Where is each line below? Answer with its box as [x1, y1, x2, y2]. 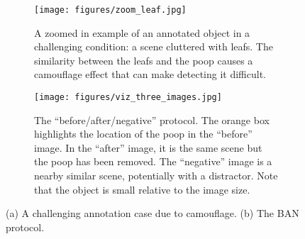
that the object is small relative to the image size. [34, 182, 250, 196]
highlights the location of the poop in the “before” [34, 126, 253, 141]
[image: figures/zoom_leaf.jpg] [34, 5, 187, 15]
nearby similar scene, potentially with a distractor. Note [34, 168, 278, 183]
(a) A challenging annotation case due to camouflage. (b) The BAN [6, 206, 299, 221]
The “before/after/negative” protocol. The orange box [34, 112, 270, 127]
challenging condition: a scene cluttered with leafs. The [34, 39, 273, 54]
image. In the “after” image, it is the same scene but [34, 140, 262, 155]
